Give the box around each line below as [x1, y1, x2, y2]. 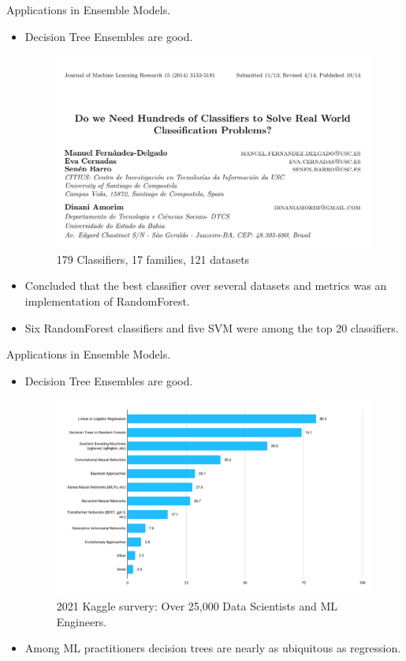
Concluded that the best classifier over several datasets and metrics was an [24, 277, 387, 294]
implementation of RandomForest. [24, 293, 190, 309]
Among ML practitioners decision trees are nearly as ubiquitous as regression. [24, 640, 401, 656]
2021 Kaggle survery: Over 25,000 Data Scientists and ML [56, 597, 337, 614]
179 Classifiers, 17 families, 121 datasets [56, 250, 250, 267]
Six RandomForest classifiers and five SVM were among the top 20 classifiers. [24, 319, 399, 336]
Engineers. [56, 613, 107, 629]
